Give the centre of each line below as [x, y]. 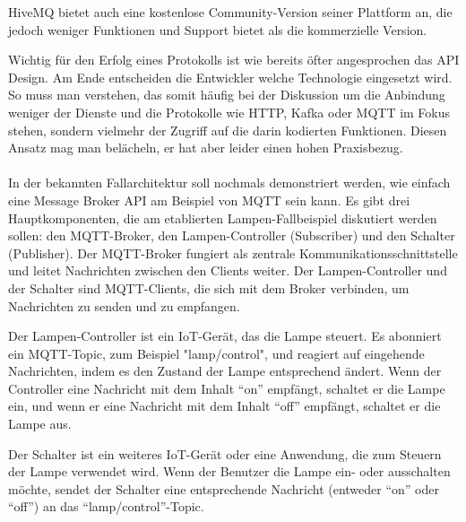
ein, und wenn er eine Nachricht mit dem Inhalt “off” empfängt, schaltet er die [224, 406]
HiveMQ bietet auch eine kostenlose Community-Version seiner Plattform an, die [230, 12]
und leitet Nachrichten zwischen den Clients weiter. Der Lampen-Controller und [228, 270]
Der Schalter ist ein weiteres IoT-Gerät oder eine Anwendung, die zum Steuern [225, 453]
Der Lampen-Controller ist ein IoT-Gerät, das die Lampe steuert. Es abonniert [225, 336]
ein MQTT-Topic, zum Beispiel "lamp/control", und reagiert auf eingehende [216, 353]
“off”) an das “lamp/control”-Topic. [106, 506]
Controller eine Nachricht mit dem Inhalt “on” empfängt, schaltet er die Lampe [227, 388]
